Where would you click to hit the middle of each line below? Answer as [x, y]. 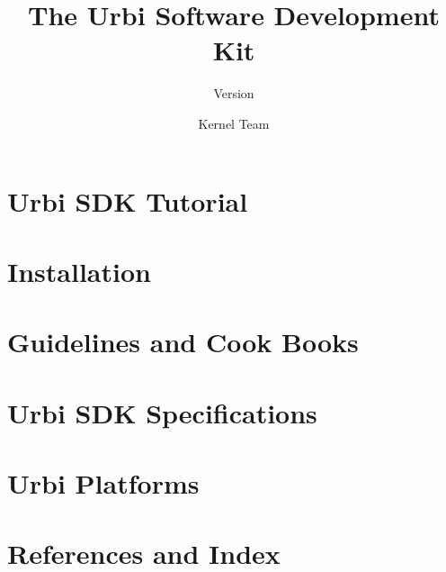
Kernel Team [234, 123]
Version [234, 93]
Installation [79, 271]
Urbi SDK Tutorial [128, 200]
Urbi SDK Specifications [162, 412]
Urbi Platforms [103, 483]
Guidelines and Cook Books [183, 342]
